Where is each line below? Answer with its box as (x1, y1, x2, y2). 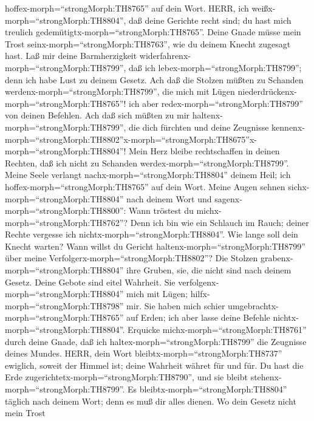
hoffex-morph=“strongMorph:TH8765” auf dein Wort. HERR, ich (5, 2, 249, 14)
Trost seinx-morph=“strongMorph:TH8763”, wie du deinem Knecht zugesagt (5, 37, 291, 50)
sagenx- (214, 192, 242, 205)
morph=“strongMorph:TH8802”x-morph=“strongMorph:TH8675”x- (5, 132, 258, 145)
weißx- (251, 2, 276, 14)
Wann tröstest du (129, 204, 194, 217)
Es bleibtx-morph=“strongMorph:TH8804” (128, 383, 287, 395)
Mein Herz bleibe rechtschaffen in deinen (129, 145, 280, 157)
